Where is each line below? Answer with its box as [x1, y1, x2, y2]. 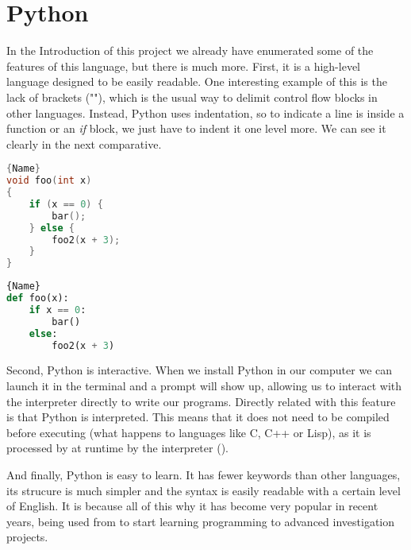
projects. [6, 529, 48, 545]
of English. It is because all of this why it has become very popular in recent [6, 498, 378, 514]
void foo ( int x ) [6, 175, 92, 187]
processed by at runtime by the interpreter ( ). [6, 440, 229, 456]
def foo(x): [6, 292, 69, 304]
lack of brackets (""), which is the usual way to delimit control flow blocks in [6, 88, 378, 105]
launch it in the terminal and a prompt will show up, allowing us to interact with [6, 378, 402, 393]
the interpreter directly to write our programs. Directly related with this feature [6, 393, 396, 409]
